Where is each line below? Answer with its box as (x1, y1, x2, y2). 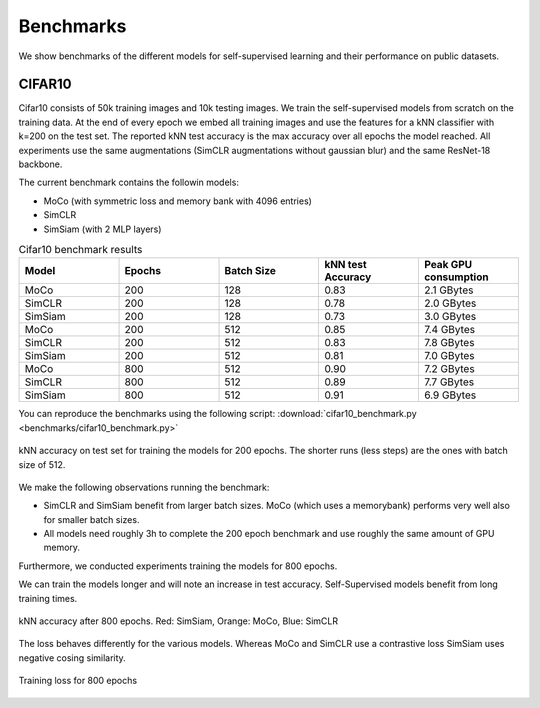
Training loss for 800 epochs (18, 675, 138, 687)
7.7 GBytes (423, 375, 475, 389)
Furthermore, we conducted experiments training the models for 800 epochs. (18, 560, 338, 572)
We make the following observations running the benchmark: (18, 481, 270, 493)
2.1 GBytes (423, 283, 474, 297)
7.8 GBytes (423, 336, 475, 350)
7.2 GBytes (423, 362, 475, 376)
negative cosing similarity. (18, 651, 127, 664)
